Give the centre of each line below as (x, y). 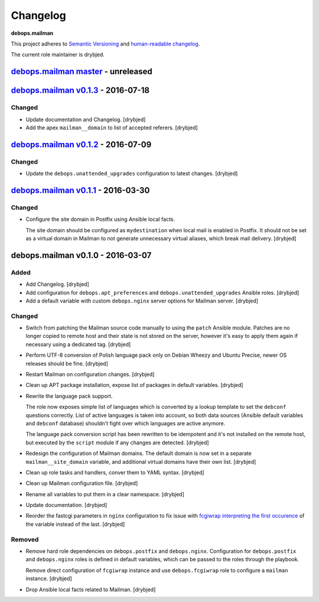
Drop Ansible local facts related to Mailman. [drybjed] (91, 589)
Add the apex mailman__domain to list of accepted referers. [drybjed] (112, 128)
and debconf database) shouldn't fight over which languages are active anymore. (126, 423)
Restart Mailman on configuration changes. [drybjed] (90, 375)
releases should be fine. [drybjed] (67, 363)
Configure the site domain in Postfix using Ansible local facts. (100, 219)
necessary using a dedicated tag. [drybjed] (78, 344)
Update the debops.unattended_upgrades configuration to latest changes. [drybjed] (132, 174)
